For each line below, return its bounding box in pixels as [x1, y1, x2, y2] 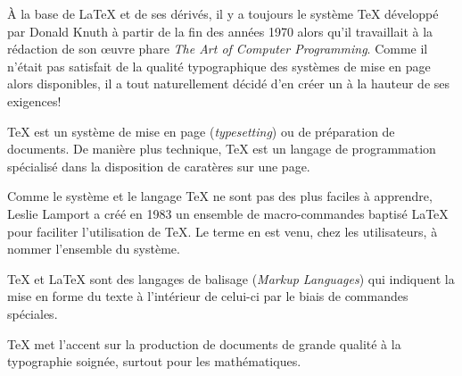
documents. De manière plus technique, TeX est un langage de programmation [7, 139, 436, 158]
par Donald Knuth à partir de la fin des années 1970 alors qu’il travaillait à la [7, 21, 433, 40]
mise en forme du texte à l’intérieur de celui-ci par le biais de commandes [7, 287, 408, 305]
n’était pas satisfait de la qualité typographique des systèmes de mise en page [7, 56, 431, 75]
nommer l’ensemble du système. [7, 239, 180, 258]
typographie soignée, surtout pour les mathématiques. [7, 352, 301, 371]
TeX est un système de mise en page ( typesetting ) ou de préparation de [7, 121, 395, 140]
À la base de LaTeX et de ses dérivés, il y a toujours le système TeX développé [7, 4, 439, 22]
